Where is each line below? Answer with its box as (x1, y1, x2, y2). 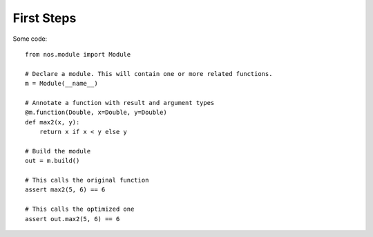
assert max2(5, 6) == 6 (25, 186, 106, 193)
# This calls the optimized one (25, 205, 135, 214)
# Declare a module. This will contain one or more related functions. (25, 70, 273, 77)
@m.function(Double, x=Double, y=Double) (25, 108, 167, 117)
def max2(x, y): (25, 118, 80, 126)
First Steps (12, 10, 77, 26)
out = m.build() (25, 157, 80, 165)
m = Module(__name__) (25, 79, 98, 88)
